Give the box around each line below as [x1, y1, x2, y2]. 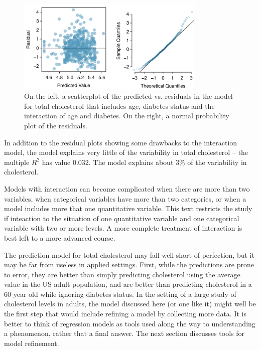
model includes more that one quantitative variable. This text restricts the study [4, 203, 252, 214]
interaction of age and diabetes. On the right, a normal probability [24, 110, 229, 121]
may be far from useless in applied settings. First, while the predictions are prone [4, 259, 254, 270]
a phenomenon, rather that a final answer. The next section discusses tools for [4, 328, 245, 338]
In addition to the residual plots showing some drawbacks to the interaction [4, 137, 237, 147]
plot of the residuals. [24, 120, 87, 130]
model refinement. [4, 337, 59, 348]
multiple [4, 156, 30, 167]
